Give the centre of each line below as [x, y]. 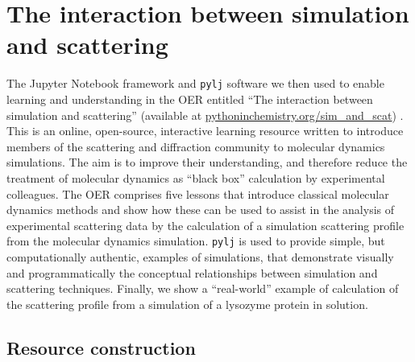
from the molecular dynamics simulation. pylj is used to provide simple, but [196, 241]
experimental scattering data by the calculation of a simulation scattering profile [205, 225]
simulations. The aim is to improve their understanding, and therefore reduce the [207, 162]
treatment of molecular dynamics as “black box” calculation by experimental [196, 177]
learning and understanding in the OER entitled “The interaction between [190, 99]
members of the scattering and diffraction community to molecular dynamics [196, 146]
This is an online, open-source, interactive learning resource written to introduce [205, 131]
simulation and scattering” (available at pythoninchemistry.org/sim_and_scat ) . [205, 115]
